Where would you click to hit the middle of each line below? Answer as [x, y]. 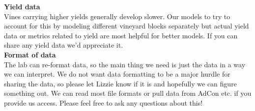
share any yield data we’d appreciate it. [64, 45]
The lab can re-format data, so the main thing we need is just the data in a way [125, 64]
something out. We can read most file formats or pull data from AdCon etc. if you [128, 93]
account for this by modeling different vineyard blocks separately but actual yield [127, 26]
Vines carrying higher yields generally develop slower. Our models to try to [117, 16]
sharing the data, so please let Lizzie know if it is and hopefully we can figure [120, 83]
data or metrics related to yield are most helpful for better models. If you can [121, 35]
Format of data [30, 54]
